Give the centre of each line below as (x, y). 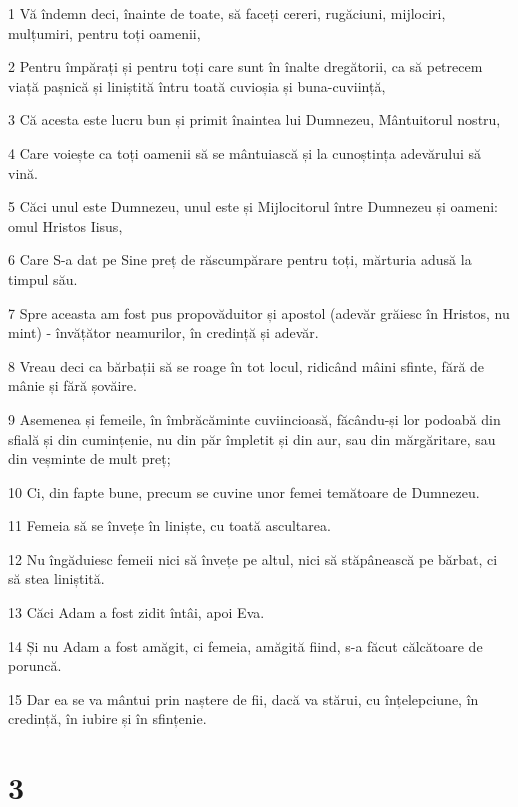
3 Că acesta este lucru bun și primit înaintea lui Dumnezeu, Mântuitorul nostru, (254, 119)
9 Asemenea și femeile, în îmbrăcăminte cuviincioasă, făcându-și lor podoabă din (254, 418)
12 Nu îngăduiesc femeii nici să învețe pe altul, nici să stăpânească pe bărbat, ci (253, 558)
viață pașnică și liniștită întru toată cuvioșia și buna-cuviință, (197, 85)
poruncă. (35, 665)
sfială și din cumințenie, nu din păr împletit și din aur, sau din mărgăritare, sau (252, 438)
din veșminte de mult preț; (89, 458)
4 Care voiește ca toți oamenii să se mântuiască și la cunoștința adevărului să (245, 152)
